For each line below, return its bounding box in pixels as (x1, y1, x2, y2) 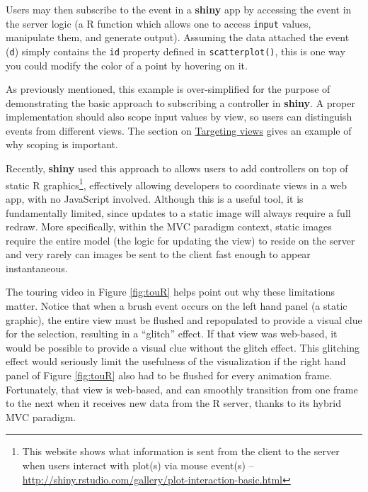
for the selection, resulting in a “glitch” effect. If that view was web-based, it (6, 326, 338, 341)
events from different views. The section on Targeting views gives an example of (6, 123, 352, 138)
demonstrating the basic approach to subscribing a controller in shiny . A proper (6, 95, 355, 110)
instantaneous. (6, 260, 68, 275)
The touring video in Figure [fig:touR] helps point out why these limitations (6, 284, 335, 299)
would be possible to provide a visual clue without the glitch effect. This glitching (6, 340, 360, 354)
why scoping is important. (6, 137, 118, 152)
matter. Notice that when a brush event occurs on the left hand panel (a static (6, 298, 347, 313)
